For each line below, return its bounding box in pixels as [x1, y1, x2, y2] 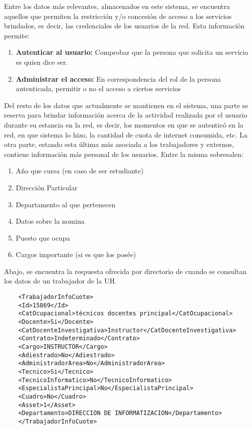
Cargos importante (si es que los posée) [15, 249, 136, 260]
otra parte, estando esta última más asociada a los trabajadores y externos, [4, 139, 234, 149]
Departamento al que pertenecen [15, 199, 116, 209]
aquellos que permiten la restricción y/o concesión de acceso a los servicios [4, 10, 232, 21]
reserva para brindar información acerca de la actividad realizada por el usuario [4, 110, 248, 120]
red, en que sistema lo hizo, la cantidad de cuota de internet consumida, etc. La [4, 129, 248, 140]
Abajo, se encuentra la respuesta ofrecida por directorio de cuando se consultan [4, 266, 247, 276]
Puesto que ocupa [15, 232, 70, 243]
